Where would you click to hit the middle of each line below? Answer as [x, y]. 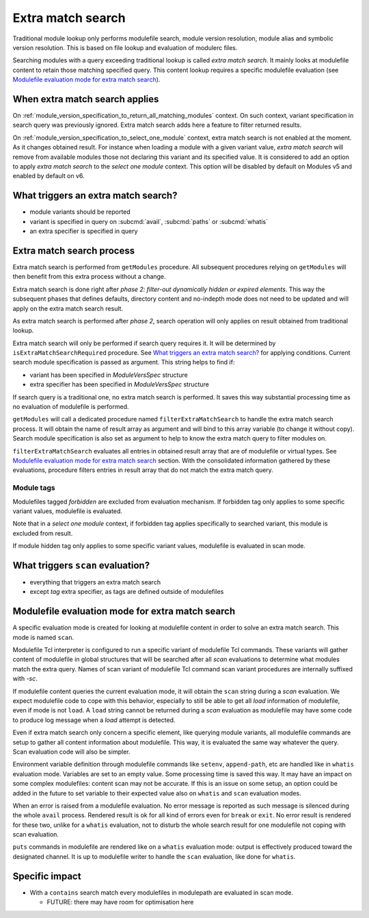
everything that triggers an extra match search [95, 582]
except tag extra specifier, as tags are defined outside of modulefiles [127, 592]
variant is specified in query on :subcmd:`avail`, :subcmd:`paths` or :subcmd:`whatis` [149, 221]
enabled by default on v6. [49, 176]
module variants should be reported [80, 212]
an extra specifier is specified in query [84, 231]
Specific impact [47, 876]
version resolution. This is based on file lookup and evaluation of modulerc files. [125, 47]
